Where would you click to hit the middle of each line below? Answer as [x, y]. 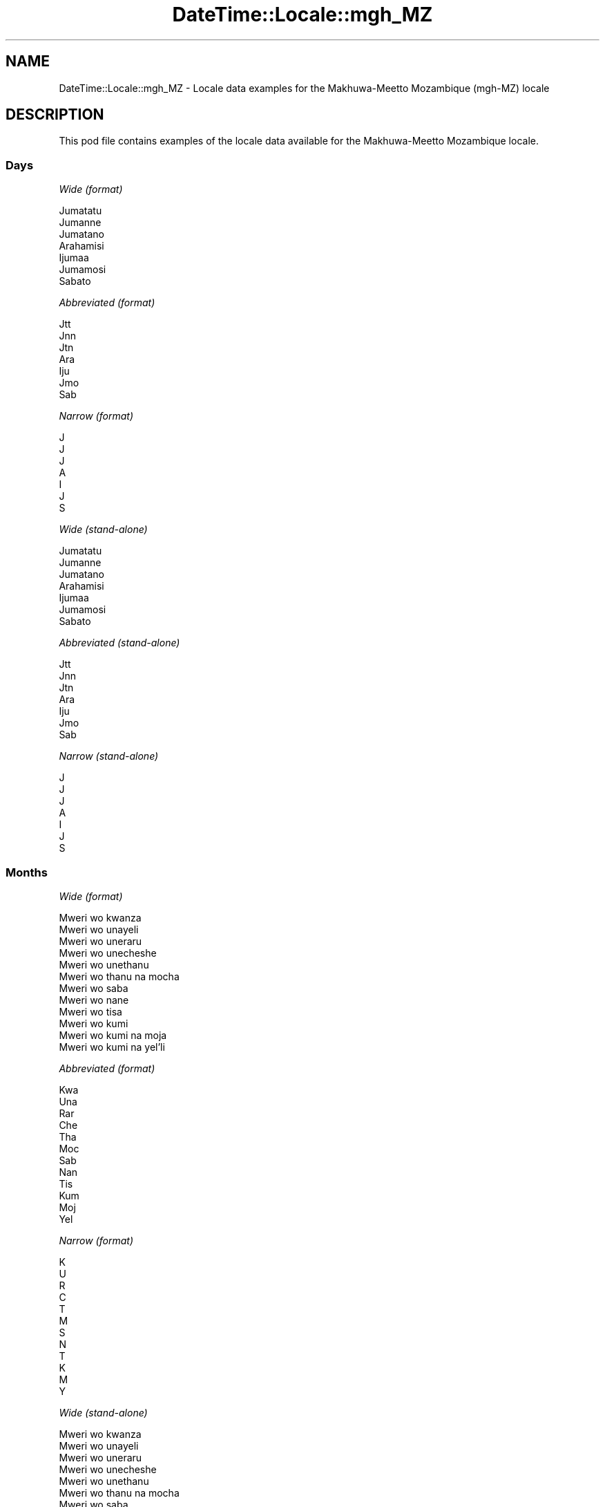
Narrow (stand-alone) [109, 756]
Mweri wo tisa [90, 1011]
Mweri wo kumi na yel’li [112, 1047]
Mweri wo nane [94, 1000]
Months [27, 872]
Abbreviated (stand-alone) [119, 643]
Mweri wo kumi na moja [113, 1035]
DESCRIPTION [55, 115]
